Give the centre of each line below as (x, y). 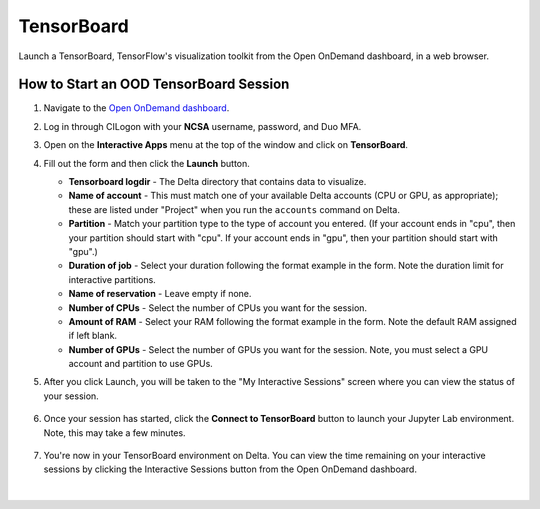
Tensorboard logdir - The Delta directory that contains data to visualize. (217, 182)
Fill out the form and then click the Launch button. (146, 163)
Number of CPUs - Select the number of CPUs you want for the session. (218, 307)
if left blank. (93, 336)
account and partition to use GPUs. (141, 364)
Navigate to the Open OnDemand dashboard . (136, 108)
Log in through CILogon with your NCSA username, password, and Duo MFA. (202, 126)
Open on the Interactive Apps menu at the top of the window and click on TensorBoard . (226, 145)
